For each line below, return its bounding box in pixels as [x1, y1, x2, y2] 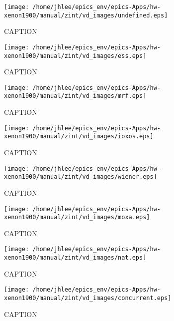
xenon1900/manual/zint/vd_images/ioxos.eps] [4, 133, 154, 140]
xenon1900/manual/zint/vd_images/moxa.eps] [4, 214, 150, 221]
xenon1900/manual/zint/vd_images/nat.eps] [4, 254, 147, 262]
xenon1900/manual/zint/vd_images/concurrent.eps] [4, 295, 172, 302]
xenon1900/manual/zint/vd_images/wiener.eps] [4, 173, 157, 181]
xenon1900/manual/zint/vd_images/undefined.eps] [4, 11, 168, 19]
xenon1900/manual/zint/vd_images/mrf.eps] [4, 92, 147, 100]
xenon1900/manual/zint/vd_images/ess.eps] [4, 52, 147, 59]
